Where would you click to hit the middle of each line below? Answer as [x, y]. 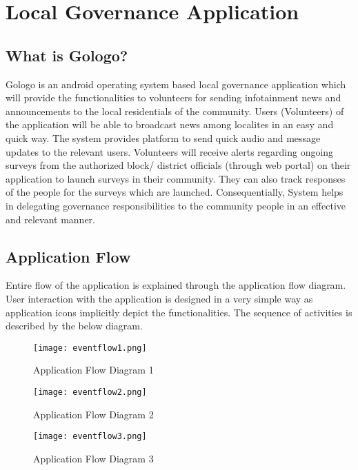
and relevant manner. [50, 219]
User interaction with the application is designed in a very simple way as [159, 298]
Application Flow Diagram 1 [93, 370]
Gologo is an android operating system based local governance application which [176, 84]
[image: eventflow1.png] [90, 348]
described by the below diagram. [74, 326]
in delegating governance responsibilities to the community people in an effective [176, 205]
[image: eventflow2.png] [90, 392]
